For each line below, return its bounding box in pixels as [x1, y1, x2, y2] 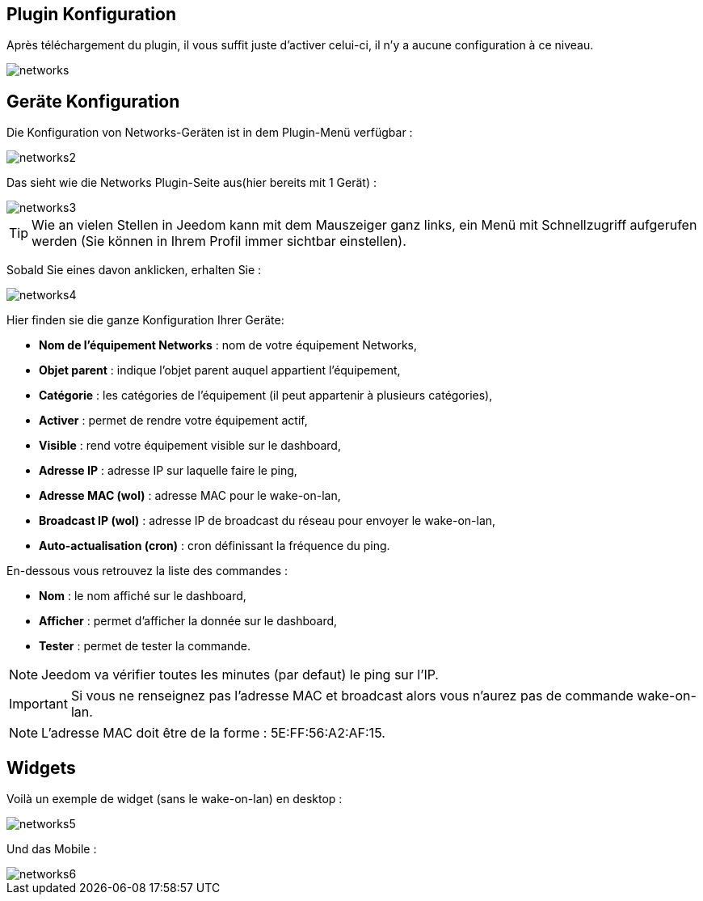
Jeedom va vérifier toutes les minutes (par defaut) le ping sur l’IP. [41, 666, 439, 683]
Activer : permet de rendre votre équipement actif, [39, 413, 308, 428]
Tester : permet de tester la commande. [39, 639, 251, 654]
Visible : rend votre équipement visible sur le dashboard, [39, 438, 341, 453]
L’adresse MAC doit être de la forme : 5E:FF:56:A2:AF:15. [41, 725, 385, 742]
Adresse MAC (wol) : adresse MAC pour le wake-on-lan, [39, 489, 341, 503]
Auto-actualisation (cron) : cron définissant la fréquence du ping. [39, 539, 390, 553]
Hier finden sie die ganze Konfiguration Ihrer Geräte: [6, 313, 284, 328]
